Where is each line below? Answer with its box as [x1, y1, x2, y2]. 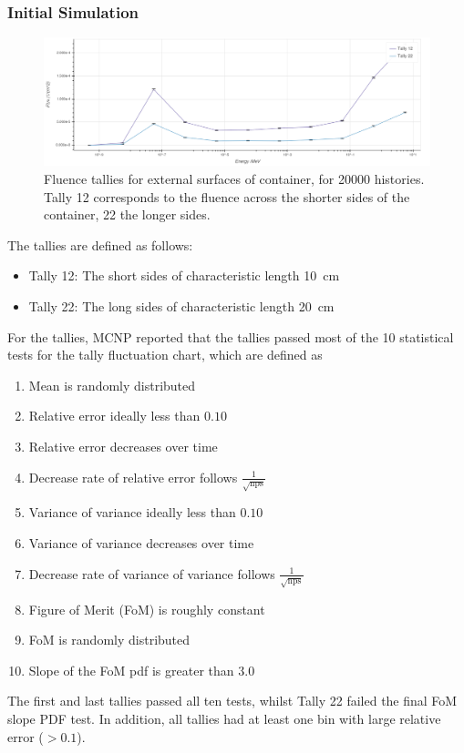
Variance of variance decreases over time [28, 534, 254, 553]
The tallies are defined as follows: [7, 235, 193, 254]
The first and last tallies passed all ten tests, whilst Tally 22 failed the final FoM [7, 691, 458, 710]
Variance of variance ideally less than [28, 503, 236, 522]
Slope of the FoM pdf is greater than [28, 660, 234, 679]
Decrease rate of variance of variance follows [28, 564, 275, 583]
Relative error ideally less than [28, 406, 201, 425]
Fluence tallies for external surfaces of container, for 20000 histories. [44, 169, 425, 188]
